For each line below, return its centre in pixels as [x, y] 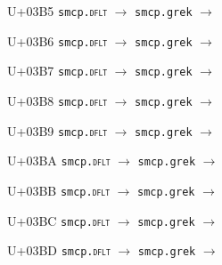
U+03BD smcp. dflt [59, 250]
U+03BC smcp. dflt [59, 220]
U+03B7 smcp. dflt [58, 71]
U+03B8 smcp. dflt [58, 100]
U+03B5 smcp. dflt [58, 11]
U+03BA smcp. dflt [59, 161]
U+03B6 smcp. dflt [58, 40]
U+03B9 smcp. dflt [58, 130]
